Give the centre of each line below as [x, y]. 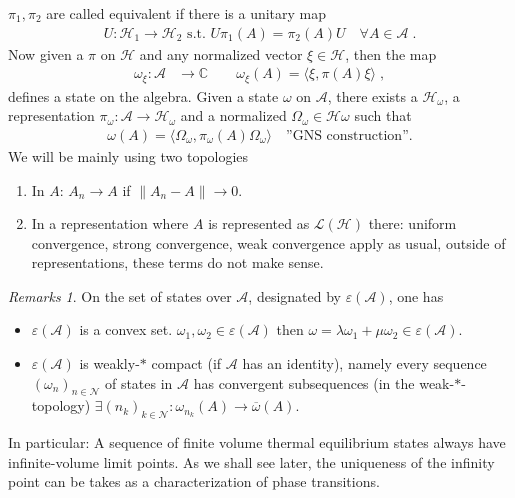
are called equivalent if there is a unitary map [186, 13]
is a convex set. [126, 329]
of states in [138, 382]
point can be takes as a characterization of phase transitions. [194, 481]
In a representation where [110, 223]
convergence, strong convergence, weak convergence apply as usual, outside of [268, 242]
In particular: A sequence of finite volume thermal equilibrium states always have [257, 442]
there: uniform [412, 223]
